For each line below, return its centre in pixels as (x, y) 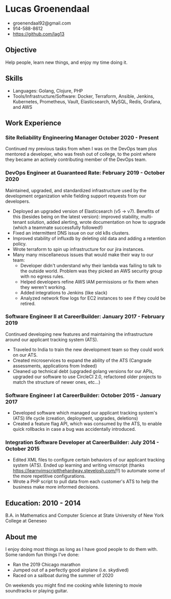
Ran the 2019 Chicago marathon (46, 565)
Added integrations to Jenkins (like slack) (64, 292)
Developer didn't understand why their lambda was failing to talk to (91, 265)
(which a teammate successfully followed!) (58, 227)
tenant (19, 222)
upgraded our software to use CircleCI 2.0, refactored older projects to (87, 377)
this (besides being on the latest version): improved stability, (76, 216)
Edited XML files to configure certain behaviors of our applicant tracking (89, 460)
